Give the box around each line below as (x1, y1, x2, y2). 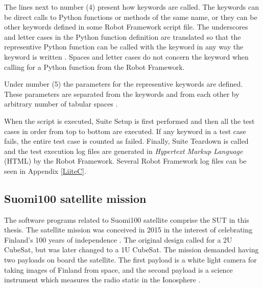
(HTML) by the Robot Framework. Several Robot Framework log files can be (4, 155, 247, 166)
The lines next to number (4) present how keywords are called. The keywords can (4, 2, 259, 12)
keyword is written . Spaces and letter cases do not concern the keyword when (4, 51, 249, 62)
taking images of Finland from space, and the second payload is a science (4, 264, 233, 275)
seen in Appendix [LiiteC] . (4, 165, 86, 176)
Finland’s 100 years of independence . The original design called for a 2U (4, 234, 232, 245)
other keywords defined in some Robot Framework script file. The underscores (4, 21, 248, 32)
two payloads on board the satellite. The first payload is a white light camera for (4, 254, 257, 265)
